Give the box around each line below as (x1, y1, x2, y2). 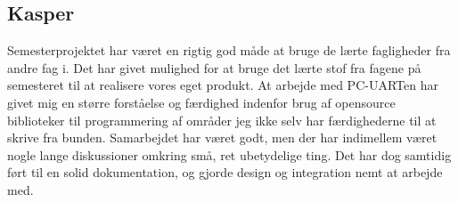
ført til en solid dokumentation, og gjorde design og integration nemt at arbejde (7, 163, 443, 182)
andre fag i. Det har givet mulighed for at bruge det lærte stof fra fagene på (7, 58, 421, 77)
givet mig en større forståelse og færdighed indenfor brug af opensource (7, 93, 396, 111)
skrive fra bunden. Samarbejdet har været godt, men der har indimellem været (7, 128, 438, 147)
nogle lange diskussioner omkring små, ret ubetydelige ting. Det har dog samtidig (7, 145, 452, 164)
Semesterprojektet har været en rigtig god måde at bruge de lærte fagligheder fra (7, 41, 451, 60)
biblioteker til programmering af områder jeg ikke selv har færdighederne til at (7, 110, 437, 129)
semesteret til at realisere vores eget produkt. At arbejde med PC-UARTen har (7, 76, 438, 94)
